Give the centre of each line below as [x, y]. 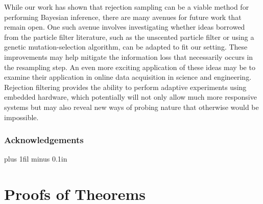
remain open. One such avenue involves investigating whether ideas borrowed [125, 27]
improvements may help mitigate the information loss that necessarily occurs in [129, 56]
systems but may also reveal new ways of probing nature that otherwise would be [131, 107]
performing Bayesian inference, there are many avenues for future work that [123, 17]
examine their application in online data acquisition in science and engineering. [128, 77]
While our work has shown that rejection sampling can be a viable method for [127, 7]
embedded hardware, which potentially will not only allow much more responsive [130, 97]
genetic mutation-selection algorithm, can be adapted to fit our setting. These [126, 47]
